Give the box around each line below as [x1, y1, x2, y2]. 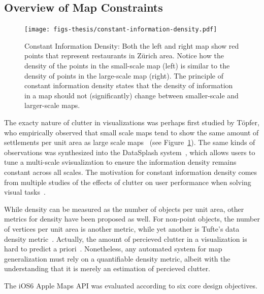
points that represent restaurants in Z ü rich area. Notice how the [24, 50, 224, 61]
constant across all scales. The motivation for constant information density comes [4, 166, 257, 177]
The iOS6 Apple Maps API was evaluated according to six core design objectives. [4, 280, 257, 290]
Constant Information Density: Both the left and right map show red [24, 40, 239, 51]
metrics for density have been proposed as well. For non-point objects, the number [4, 213, 260, 224]
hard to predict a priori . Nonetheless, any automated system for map [4, 243, 222, 254]
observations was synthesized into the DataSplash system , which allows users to [4, 146, 255, 157]
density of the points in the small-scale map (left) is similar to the [24, 60, 230, 71]
